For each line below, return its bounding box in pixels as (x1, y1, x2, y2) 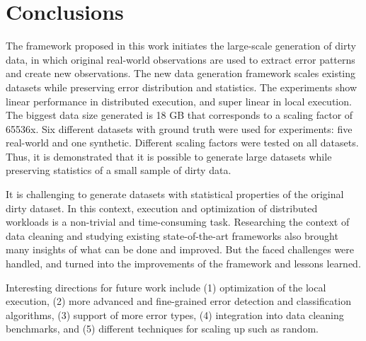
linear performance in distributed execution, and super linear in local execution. (6, 93, 352, 108)
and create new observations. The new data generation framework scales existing (6, 66, 356, 81)
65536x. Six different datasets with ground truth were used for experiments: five (6, 121, 353, 136)
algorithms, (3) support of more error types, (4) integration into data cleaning (6, 307, 344, 322)
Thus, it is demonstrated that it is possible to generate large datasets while (6, 149, 332, 163)
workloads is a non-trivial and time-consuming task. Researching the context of (6, 214, 350, 229)
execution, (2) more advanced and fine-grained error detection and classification (6, 294, 352, 308)
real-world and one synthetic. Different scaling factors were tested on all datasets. (6, 135, 359, 150)
